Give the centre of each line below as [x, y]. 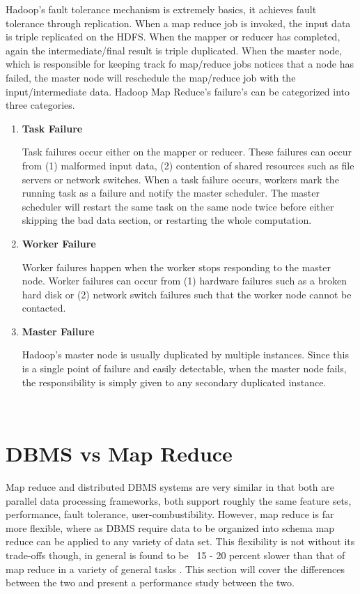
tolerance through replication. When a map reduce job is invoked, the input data [178, 23]
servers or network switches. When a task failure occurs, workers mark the [180, 179]
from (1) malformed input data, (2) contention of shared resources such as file [188, 165]
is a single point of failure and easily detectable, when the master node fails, [184, 368]
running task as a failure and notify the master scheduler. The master [171, 193]
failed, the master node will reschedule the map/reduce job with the [151, 77]
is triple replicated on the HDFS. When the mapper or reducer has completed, [173, 37]
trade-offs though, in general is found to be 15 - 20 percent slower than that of [175, 555]
